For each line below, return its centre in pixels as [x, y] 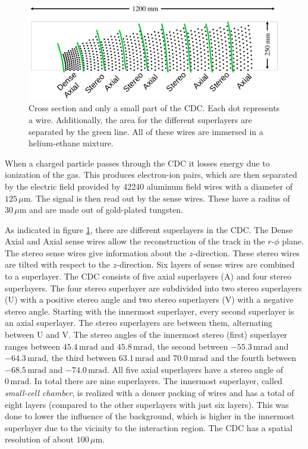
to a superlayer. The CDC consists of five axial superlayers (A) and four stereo [148, 276]
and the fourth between [253, 358]
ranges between [33, 346]
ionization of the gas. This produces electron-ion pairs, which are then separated [151, 175]
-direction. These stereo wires [246, 252]
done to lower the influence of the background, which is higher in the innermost [150, 416]
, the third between [81, 358]
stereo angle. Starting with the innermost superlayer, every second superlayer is [150, 311]
